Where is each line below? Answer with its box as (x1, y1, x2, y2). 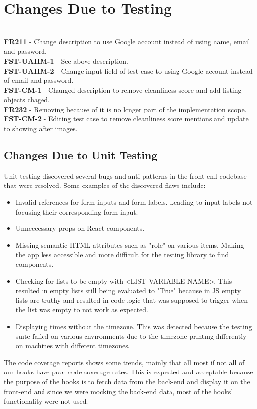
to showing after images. (4, 123, 78, 134)
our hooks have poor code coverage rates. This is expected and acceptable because (4, 367, 253, 377)
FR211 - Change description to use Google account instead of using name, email (4, 36, 250, 46)
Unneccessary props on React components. (15, 223, 145, 233)
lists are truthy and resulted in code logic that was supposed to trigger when (15, 295, 248, 305)
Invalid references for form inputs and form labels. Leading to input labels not (15, 197, 253, 207)
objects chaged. (4, 94, 50, 105)
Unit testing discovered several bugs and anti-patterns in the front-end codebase (4, 170, 247, 181)
